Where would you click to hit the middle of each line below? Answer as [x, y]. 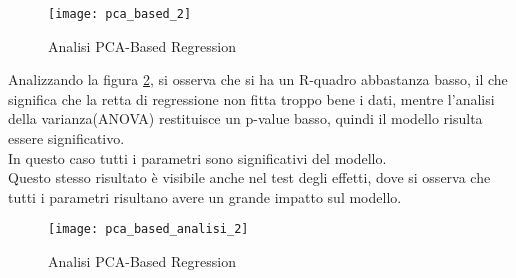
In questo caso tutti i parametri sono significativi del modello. [197, 157]
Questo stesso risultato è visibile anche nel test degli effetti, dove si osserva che [249, 177]
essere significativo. [66, 138]
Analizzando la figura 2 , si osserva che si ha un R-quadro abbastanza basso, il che [258, 79]
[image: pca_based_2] [120, 14]
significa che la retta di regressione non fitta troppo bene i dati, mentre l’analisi [251, 98]
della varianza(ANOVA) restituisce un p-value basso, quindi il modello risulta [245, 118]
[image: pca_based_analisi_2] [148, 229]
